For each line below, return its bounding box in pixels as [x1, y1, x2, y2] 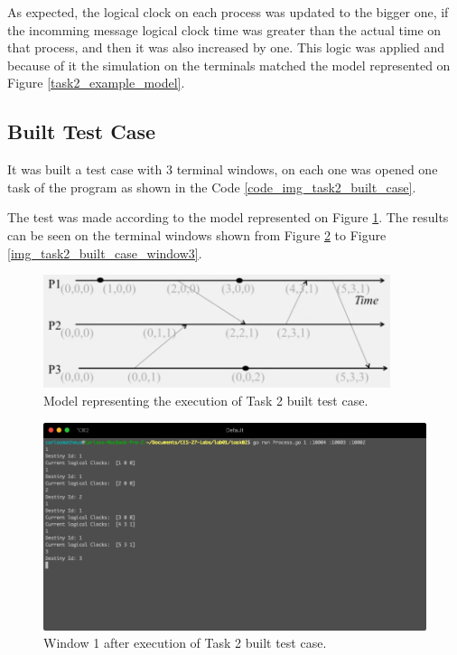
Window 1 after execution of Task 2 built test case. [43, 633, 327, 652]
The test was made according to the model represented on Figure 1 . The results [7, 208, 449, 227]
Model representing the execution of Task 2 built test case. [43, 391, 368, 409]
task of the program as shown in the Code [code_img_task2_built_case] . [7, 177, 416, 196]
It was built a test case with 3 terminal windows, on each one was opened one [7, 160, 438, 179]
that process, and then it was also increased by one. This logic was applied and [7, 38, 444, 57]
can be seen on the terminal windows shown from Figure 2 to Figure [7, 225, 387, 244]
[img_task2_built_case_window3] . [7, 243, 202, 262]
